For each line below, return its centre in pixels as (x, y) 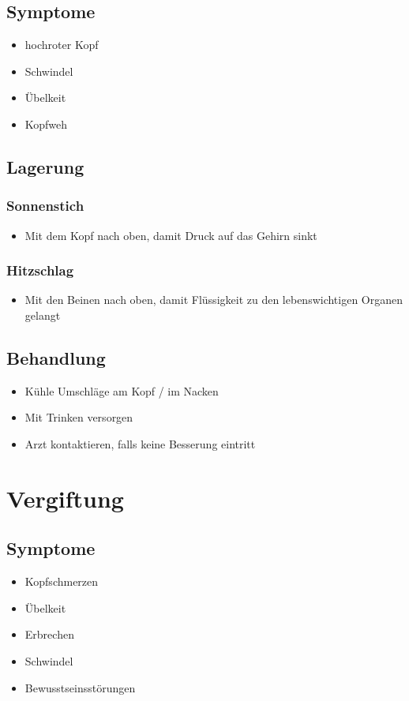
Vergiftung (65, 498)
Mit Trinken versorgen (79, 417)
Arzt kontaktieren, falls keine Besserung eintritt (140, 443)
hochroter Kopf (62, 45)
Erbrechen (49, 634)
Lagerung (45, 166)
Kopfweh (46, 124)
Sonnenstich (45, 206)
